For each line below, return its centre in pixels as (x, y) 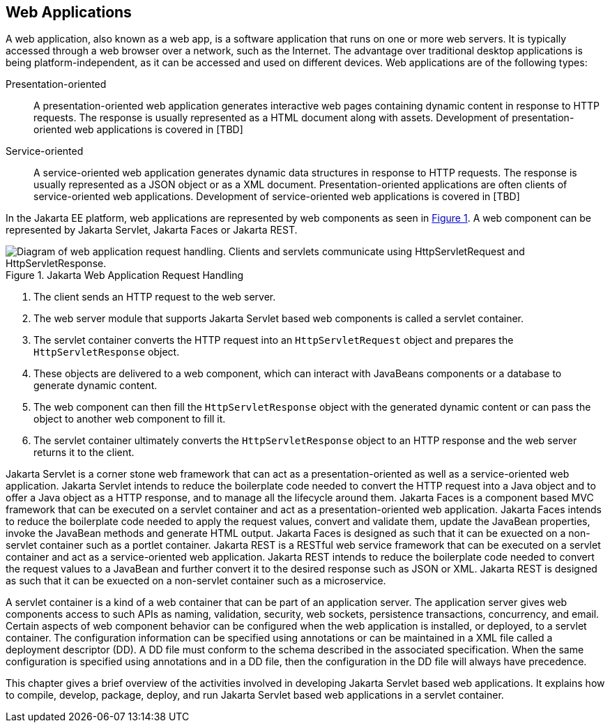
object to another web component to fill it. (130, 419)
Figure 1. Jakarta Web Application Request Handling (125, 275)
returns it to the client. (84, 453)
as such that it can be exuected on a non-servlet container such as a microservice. (196, 581)
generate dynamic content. (96, 386)
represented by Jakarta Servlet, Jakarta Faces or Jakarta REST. (152, 230)
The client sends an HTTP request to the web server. (155, 297)
